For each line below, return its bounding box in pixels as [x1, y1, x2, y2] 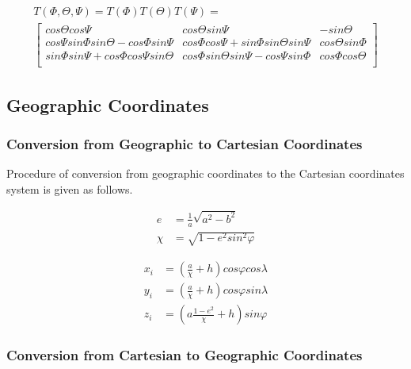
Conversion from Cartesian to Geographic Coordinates [6, 345, 363, 365]
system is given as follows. [6, 180, 133, 197]
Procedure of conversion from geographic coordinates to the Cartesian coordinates [6, 165, 405, 182]
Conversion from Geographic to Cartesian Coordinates [6, 133, 363, 153]
